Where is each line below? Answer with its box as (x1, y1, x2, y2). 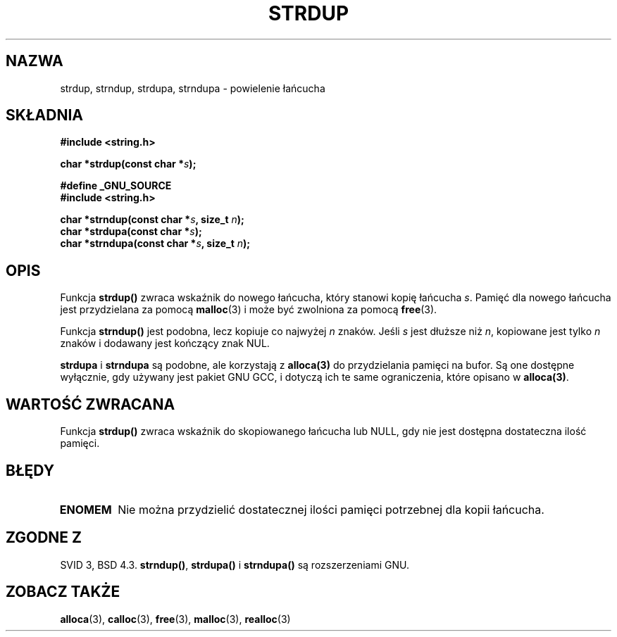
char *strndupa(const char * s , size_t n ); (60, 237, 251, 250)
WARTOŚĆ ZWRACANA (6, 395, 175, 413)
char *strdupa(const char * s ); (60, 225, 202, 238)
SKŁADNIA (6, 106, 83, 125)
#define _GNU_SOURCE (60, 179, 172, 192)
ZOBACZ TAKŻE (6, 583, 120, 601)
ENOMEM (59, 502, 112, 517)
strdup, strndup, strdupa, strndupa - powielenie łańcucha (60, 82, 325, 94)
